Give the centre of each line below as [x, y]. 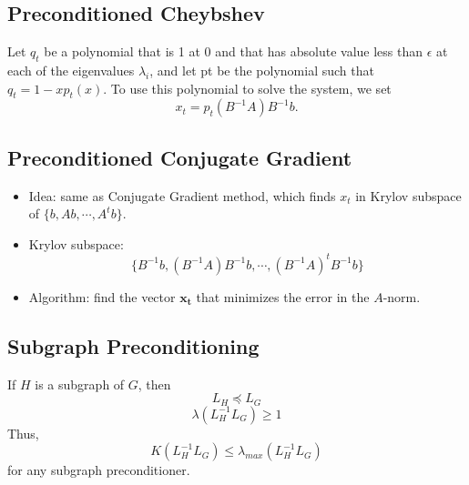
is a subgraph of [80, 384]
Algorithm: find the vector [102, 296]
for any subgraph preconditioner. [99, 470]
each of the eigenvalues [71, 70]
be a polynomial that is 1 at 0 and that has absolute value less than [234, 51]
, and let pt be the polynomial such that [262, 70]
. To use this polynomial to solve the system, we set [247, 88]
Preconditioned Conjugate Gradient [180, 157]
